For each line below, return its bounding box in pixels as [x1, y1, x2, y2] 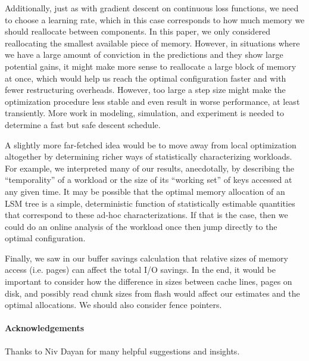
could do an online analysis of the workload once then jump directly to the [5, 220, 277, 232]
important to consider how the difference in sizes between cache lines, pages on [5, 275, 292, 288]
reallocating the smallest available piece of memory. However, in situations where [5, 36, 300, 49]
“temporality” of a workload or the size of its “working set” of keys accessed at [5, 173, 292, 186]
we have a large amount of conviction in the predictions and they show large [5, 48, 283, 61]
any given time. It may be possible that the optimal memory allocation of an [5, 185, 285, 197]
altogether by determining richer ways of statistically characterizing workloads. [5, 150, 292, 163]
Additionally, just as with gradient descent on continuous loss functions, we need [5, 2, 299, 14]
